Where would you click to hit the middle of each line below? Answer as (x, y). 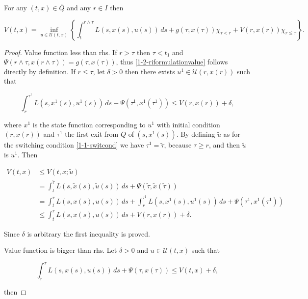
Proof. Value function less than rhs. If (61, 52)
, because (178, 145)
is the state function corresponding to (89, 124)
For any (15, 7)
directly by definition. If (40, 71)
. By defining (196, 134)
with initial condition (188, 124)
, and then (224, 145)
